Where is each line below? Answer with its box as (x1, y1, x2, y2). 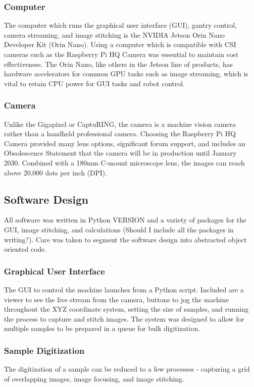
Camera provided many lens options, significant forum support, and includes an (4, 138, 246, 148)
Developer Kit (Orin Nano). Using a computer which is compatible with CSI (4, 39, 236, 50)
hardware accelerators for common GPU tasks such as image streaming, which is (4, 68, 249, 79)
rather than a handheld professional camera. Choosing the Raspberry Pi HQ (4, 128, 236, 139)
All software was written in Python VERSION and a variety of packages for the (4, 215, 247, 225)
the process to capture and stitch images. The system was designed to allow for (4, 313, 245, 324)
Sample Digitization (4, 344, 85, 356)
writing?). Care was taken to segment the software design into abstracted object (4, 234, 247, 244)
